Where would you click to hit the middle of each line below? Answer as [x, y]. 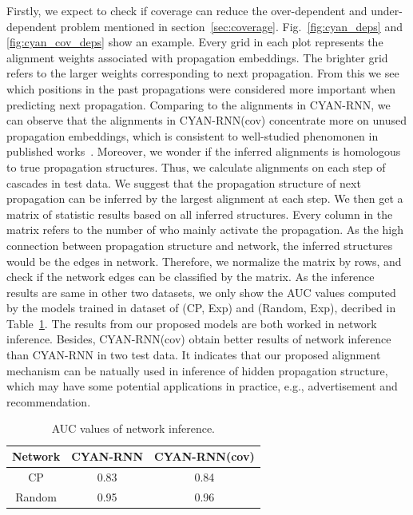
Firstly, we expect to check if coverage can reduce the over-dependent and [187, 10]
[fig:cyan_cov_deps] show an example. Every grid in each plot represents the [195, 42]
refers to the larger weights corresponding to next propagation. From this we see [203, 73]
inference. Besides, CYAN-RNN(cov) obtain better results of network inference [199, 339]
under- [387, 10]
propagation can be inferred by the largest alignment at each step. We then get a [205, 198]
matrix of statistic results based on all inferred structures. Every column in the [200, 214]
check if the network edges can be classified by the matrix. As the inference [191, 277]
